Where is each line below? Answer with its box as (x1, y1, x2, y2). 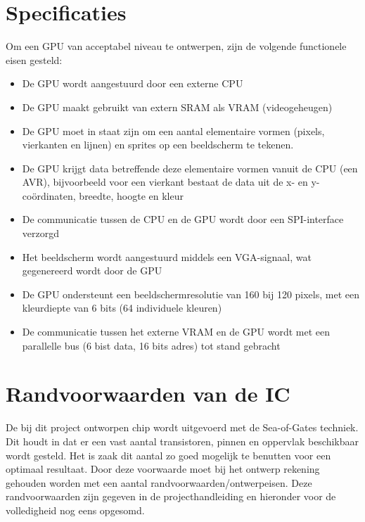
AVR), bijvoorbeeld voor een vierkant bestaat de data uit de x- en (22, 174, 308, 189)
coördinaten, (22, 188, 76, 203)
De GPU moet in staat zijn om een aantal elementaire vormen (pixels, (22, 123, 325, 138)
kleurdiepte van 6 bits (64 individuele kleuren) (22, 300, 222, 315)
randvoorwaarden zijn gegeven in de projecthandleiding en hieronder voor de (6, 489, 336, 504)
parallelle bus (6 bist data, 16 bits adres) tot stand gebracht (22, 338, 281, 352)
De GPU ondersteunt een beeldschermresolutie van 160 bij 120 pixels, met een (22, 286, 360, 301)
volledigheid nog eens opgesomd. (6, 502, 145, 517)
